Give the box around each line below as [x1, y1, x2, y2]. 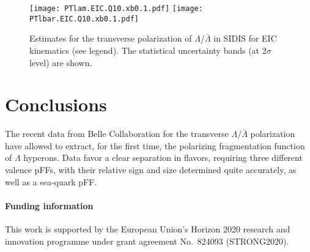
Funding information [5, 199, 94, 212]
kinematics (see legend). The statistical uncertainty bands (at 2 [29, 43, 267, 56]
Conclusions [5, 92, 107, 117]
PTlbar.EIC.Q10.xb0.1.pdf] [29, 14, 139, 23]
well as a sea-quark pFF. [5, 175, 97, 188]
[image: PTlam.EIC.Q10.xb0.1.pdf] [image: [29, 4, 203, 13]
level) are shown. [29, 56, 92, 69]
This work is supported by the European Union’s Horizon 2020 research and [5, 222, 290, 235]
